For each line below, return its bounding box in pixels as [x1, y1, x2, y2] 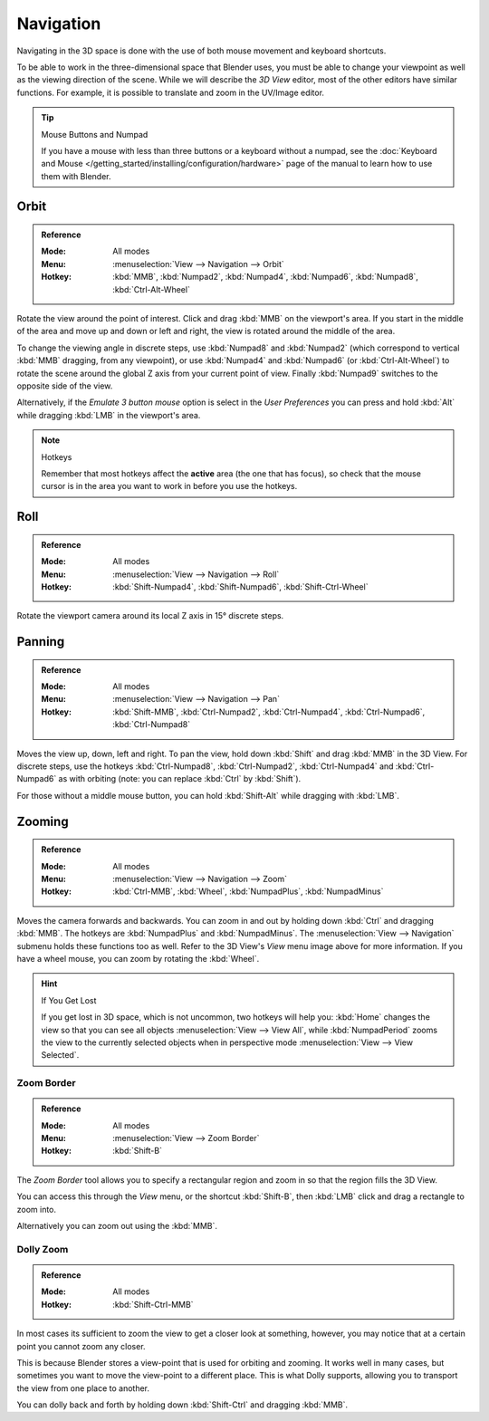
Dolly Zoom [16, 1243, 69, 1255]
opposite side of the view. [16, 380, 113, 391]
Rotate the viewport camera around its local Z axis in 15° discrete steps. [16, 610, 284, 621]
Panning [16, 634, 65, 649]
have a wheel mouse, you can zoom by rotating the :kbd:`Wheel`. [16, 953, 260, 964]
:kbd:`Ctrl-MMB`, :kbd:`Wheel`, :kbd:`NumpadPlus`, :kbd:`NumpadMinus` [112, 886, 384, 897]
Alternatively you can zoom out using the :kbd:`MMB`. [16, 1221, 217, 1231]
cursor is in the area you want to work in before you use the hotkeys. [41, 481, 298, 492]
